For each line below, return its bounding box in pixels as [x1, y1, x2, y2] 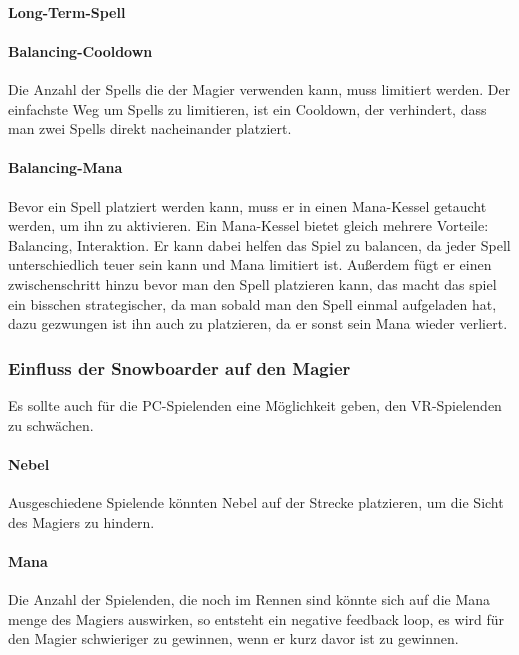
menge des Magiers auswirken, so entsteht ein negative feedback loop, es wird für [8, 608, 505, 629]
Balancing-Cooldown [8, 40, 153, 61]
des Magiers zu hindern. [8, 511, 155, 532]
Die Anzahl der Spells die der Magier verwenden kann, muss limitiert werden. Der [8, 78, 511, 99]
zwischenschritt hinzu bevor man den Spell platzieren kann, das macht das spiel [8, 273, 497, 294]
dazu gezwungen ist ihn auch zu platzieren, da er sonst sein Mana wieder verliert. [8, 313, 508, 334]
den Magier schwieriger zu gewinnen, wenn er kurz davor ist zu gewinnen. [8, 628, 459, 649]
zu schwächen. [8, 414, 94, 435]
